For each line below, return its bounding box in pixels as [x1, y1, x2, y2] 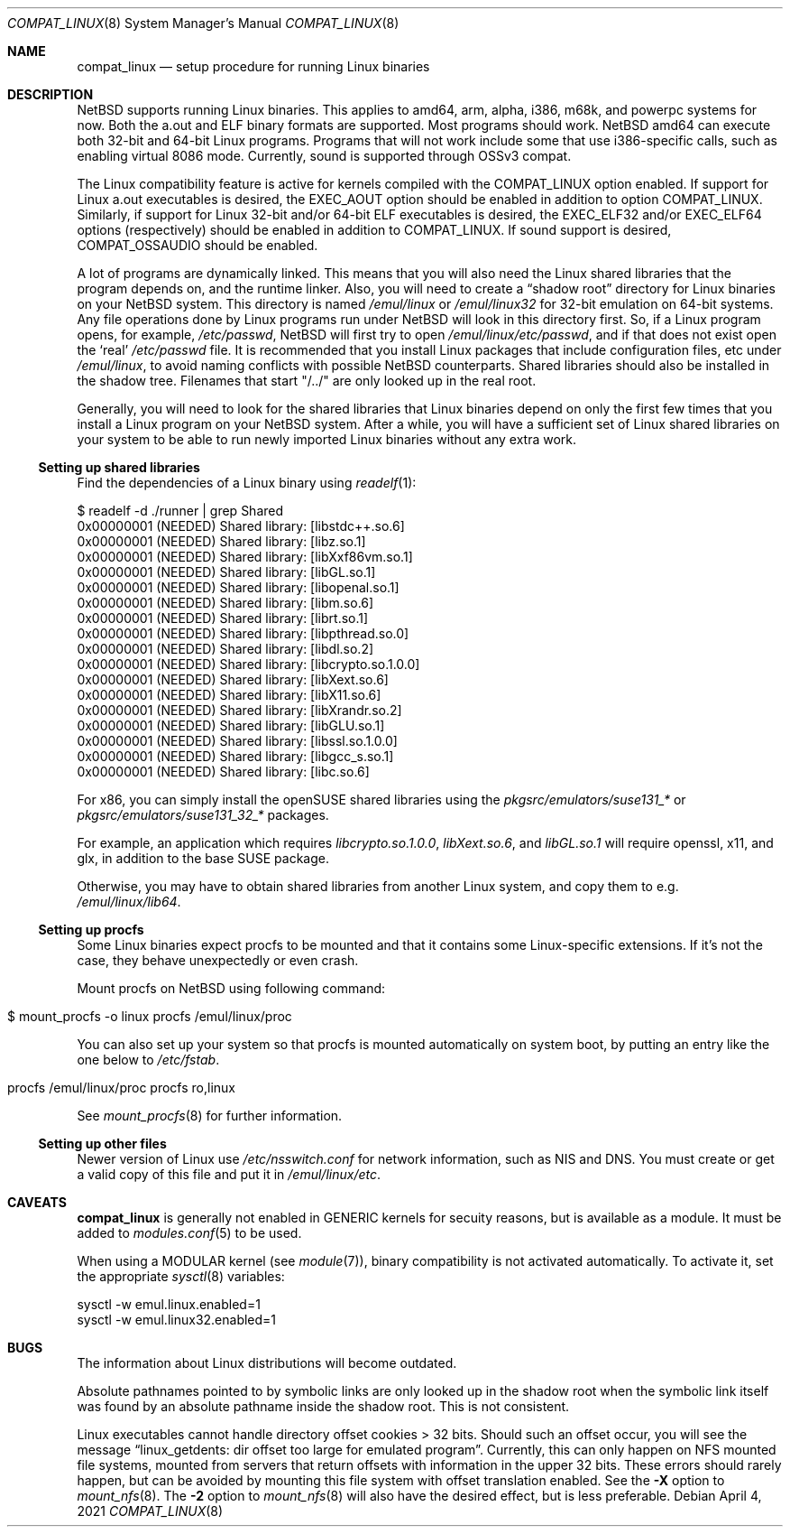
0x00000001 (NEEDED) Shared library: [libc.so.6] [77, 764, 370, 779]
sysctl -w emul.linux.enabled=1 [77, 1297, 261, 1312]
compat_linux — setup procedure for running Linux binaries [77, 59, 430, 74]
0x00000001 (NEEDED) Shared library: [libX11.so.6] [77, 687, 381, 702]
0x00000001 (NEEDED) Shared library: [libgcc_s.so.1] [77, 748, 394, 764]
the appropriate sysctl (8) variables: [77, 1269, 285, 1284]
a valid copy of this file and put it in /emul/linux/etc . [77, 1167, 381, 1182]
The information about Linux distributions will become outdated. [77, 1355, 457, 1371]
